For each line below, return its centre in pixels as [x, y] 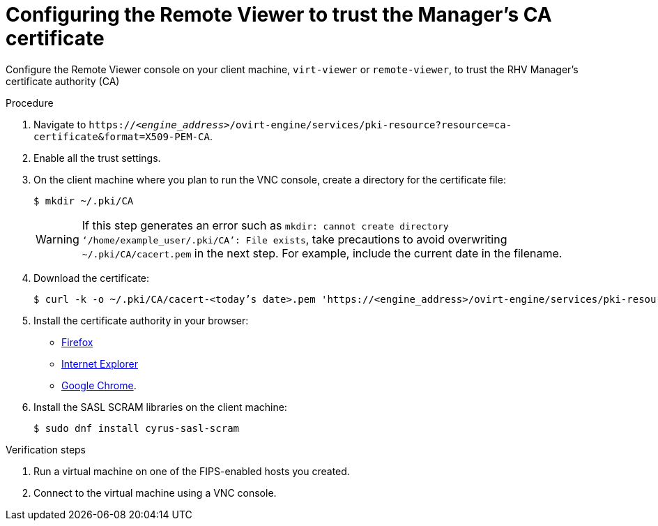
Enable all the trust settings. [97, 158]
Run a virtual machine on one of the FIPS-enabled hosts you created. [192, 471]
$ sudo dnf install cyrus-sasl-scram [137, 428]
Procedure [30, 103]
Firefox [77, 342]
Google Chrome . [99, 385]
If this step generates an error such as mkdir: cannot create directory [265, 225]
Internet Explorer [100, 363]
